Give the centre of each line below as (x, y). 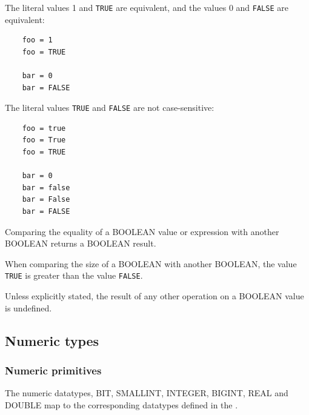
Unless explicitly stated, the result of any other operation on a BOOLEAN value (154, 296)
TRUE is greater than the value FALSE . (74, 275)
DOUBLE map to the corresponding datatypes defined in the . (121, 404)
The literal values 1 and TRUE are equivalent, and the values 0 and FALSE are (147, 7)
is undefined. (28, 307)
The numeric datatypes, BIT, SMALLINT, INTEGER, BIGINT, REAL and (147, 393)
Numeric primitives (53, 370)
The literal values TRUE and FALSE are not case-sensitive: (110, 108)
